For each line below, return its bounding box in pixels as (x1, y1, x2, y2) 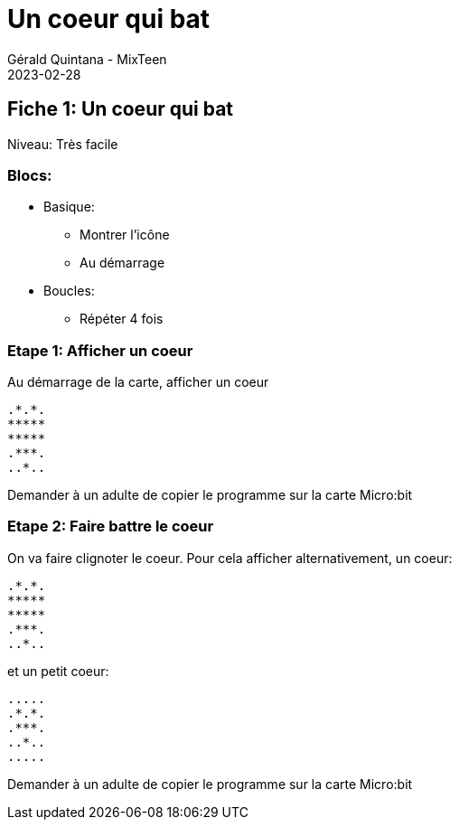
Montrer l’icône (80, 227, 170, 243)
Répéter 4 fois (80, 311, 164, 327)
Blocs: (7, 165, 52, 184)
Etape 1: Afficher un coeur (7, 341, 193, 360)
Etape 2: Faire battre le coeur (7, 517, 214, 536)
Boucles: (43, 283, 95, 299)
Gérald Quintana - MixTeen (7, 51, 167, 67)
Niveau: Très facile (7, 136, 118, 152)
